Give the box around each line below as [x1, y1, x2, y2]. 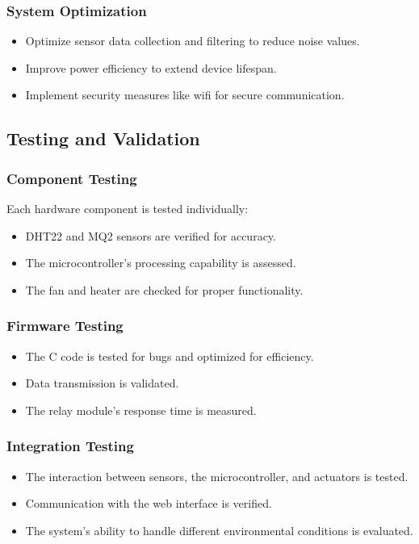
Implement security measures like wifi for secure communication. [25, 86, 345, 103]
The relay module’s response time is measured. [25, 401, 257, 418]
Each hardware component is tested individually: [6, 200, 249, 216]
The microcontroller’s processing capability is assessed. [25, 254, 296, 271]
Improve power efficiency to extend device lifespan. [25, 59, 277, 76]
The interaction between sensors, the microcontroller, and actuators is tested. [25, 467, 409, 484]
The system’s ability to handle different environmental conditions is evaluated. [25, 521, 413, 538]
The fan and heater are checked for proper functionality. [25, 281, 304, 298]
